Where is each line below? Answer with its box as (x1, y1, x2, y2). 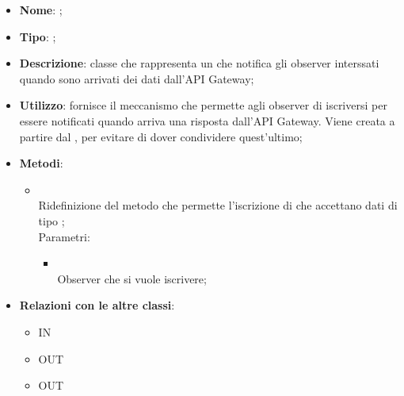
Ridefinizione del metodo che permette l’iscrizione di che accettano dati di (38, 197, 398, 213)
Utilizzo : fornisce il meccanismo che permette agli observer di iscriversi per (19, 97, 387, 113)
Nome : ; (19, 2, 63, 17)
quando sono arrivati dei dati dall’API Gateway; (19, 70, 254, 87)
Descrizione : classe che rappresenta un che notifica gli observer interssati (19, 55, 379, 71)
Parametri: (38, 228, 90, 244)
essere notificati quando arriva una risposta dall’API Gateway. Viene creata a (19, 112, 395, 129)
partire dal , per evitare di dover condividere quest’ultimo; (19, 128, 303, 144)
